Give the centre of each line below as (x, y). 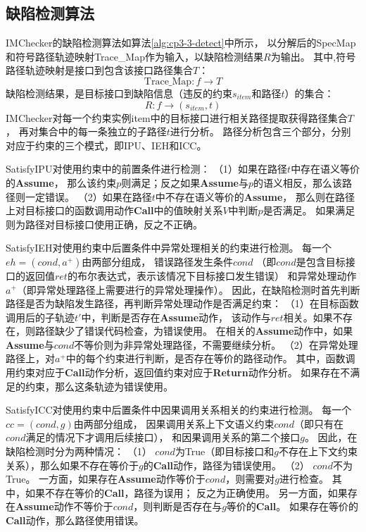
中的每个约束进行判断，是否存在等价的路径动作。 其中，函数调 (210, 358)
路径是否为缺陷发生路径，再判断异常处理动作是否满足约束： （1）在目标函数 (182, 303)
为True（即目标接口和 (225, 451)
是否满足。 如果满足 (309, 210)
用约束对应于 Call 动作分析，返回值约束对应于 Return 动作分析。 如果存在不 (178, 372)
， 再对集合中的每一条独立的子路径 (86, 131)
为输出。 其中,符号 (313, 56)
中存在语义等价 (326, 169)
